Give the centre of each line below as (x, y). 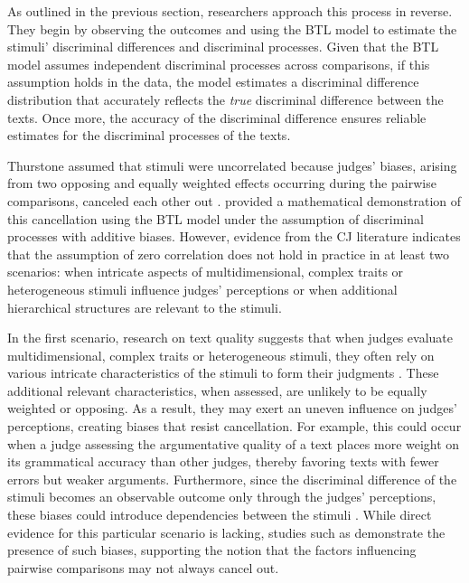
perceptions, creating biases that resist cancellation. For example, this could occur (234, 426)
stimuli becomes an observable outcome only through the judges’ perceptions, (222, 497)
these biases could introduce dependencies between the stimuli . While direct (220, 515)
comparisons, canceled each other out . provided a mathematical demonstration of (234, 200)
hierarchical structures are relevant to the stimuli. (145, 307)
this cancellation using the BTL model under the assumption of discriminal (216, 218)
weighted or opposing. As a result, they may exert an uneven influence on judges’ (232, 408)
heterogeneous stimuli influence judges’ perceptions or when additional (202, 289)
